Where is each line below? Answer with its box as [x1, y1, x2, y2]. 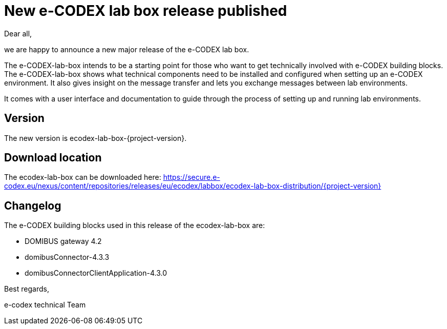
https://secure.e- [163, 173, 220, 182]
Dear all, [4, 29, 32, 38]
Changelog [4, 199, 61, 212]
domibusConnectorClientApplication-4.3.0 [25, 269, 167, 278]
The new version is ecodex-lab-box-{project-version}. [4, 133, 187, 142]
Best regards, [4, 284, 49, 294]
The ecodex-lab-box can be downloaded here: [4, 173, 161, 182]
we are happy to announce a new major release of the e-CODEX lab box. [4, 45, 249, 54]
